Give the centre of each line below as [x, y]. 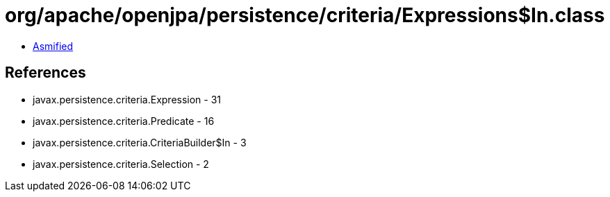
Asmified [53, 46]
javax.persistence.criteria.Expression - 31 [127, 99]
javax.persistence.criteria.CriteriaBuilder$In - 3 [140, 142]
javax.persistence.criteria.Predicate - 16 [124, 121]
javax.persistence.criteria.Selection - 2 [121, 164]
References [46, 73]
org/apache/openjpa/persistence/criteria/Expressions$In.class [305, 15]
